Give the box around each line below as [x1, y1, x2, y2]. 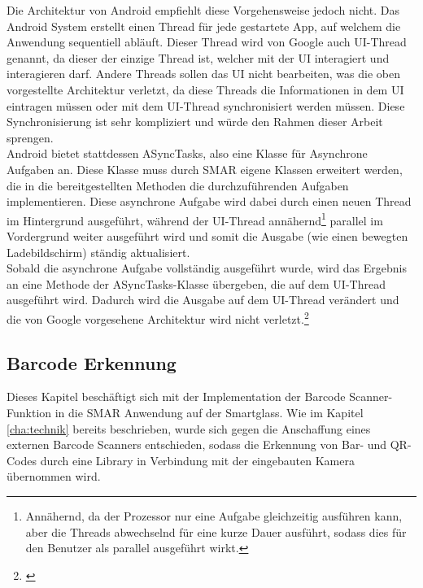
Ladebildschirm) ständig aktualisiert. [7, 243, 190, 260]
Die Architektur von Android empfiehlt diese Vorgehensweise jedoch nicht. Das [7, 2, 400, 18]
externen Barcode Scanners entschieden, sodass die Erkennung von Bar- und [7, 436, 387, 453]
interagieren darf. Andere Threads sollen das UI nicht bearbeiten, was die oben [7, 65, 400, 82]
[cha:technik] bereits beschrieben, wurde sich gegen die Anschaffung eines [7, 420, 371, 437]
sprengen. [7, 128, 54, 146]
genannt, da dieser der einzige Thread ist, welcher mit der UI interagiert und [7, 49, 390, 66]
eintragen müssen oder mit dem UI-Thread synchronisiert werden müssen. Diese [7, 97, 405, 114]
